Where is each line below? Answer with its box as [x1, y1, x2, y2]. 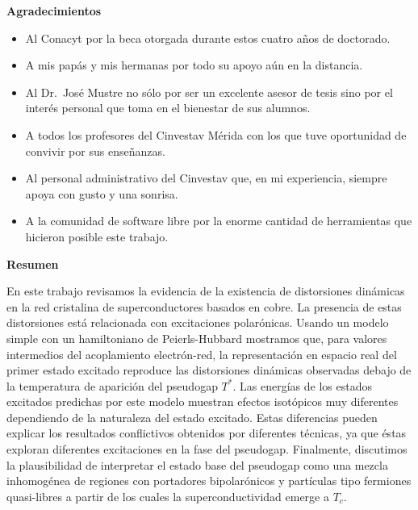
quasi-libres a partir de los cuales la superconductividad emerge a [6, 487, 329, 504]
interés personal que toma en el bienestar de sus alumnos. [25, 99, 311, 116]
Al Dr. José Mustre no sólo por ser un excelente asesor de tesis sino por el [25, 83, 393, 100]
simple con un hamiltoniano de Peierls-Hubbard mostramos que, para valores [6, 329, 387, 346]
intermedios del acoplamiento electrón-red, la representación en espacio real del [6, 345, 397, 362]
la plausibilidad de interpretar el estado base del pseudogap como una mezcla [6, 456, 388, 473]
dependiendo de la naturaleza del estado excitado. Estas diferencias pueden [6, 408, 378, 425]
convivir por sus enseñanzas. [25, 142, 165, 159]
